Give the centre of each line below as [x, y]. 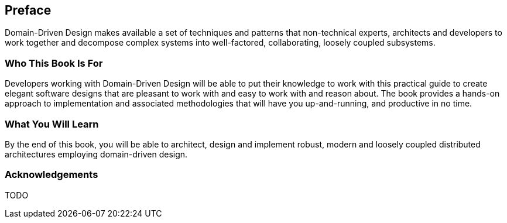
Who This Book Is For [54, 63]
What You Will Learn [52, 124]
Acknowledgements [52, 175]
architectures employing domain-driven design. [96, 154]
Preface [28, 10]
